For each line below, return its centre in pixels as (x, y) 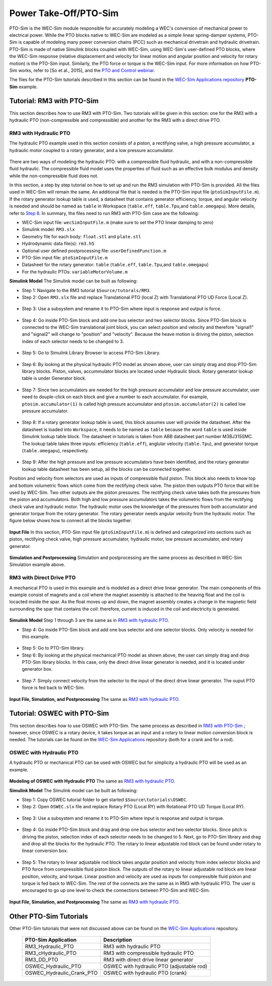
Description (118, 940)
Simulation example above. (37, 565)
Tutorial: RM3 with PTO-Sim (54, 101)
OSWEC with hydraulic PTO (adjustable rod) (155, 966)
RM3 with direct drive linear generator (148, 960)
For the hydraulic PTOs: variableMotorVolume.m (75, 271)
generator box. (37, 669)
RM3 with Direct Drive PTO (43, 578)
